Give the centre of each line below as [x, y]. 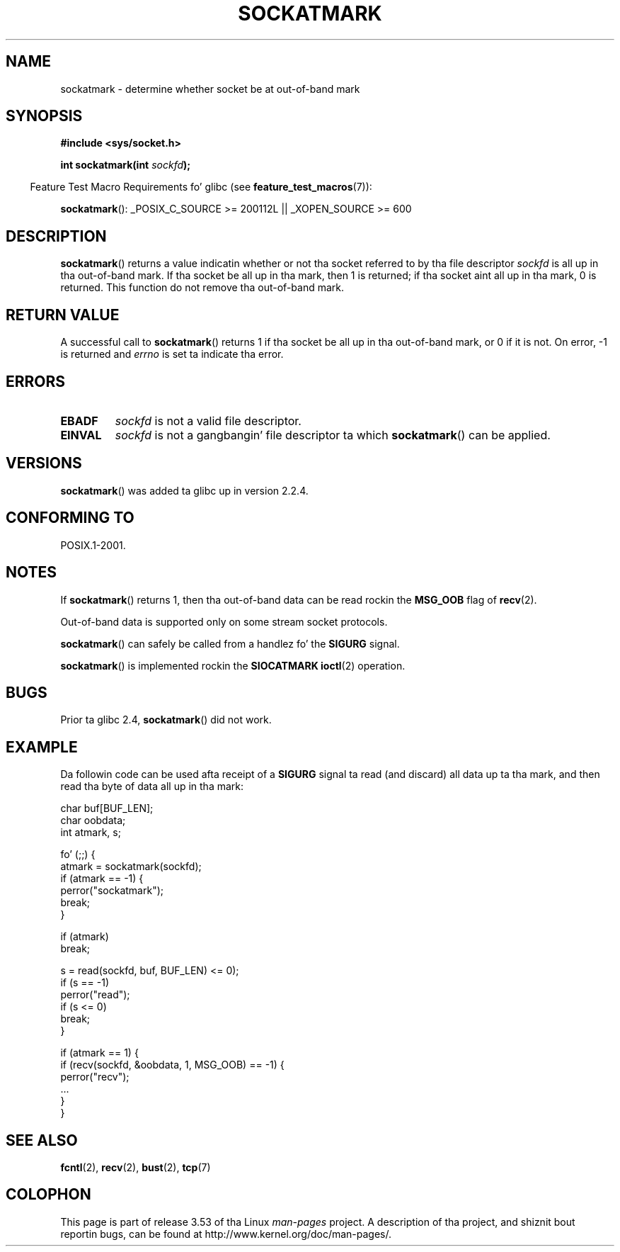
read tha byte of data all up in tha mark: [152, 786]
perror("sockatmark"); [112, 891]
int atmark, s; [91, 833]
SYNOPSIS [44, 116]
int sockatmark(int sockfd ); [126, 165]
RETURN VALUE [63, 315]
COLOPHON [48, 1195]
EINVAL [81, 435]
